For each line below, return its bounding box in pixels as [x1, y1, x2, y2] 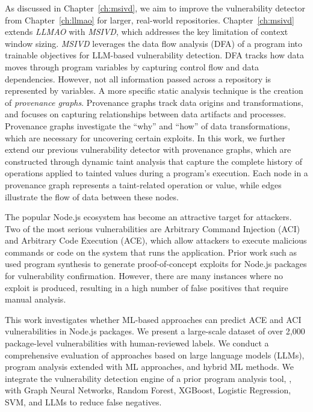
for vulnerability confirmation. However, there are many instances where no [5, 269, 284, 282]
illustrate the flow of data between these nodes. [5, 190, 179, 203]
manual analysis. [5, 293, 66, 306]
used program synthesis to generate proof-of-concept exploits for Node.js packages [5, 257, 307, 270]
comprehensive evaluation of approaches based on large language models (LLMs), [5, 348, 305, 361]
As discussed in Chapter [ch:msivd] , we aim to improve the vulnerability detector [5, 2, 306, 14]
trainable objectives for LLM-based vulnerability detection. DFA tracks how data [5, 49, 305, 61]
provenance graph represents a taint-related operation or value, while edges [5, 178, 282, 191]
